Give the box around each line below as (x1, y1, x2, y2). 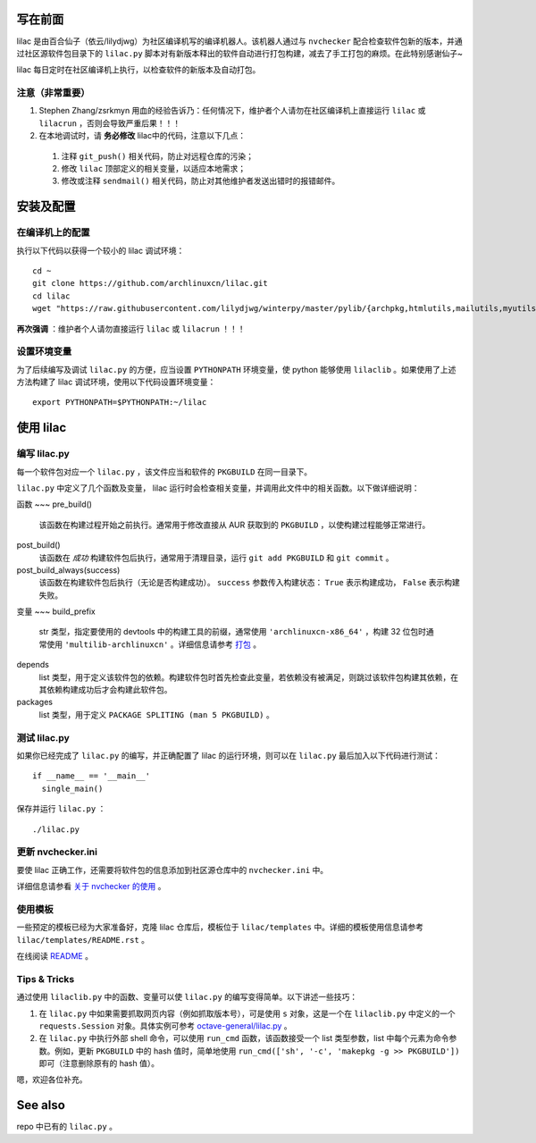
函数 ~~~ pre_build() (16, 499, 93, 509)
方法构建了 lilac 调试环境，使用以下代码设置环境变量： (16, 376, 216, 388)
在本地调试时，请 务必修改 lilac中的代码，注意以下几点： (38, 130, 246, 141)
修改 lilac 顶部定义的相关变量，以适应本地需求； (61, 164, 247, 173)
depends (16, 660, 49, 670)
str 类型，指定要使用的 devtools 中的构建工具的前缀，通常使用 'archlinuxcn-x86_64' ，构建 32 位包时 (38, 626, 427, 637)
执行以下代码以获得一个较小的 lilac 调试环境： (16, 245, 185, 256)
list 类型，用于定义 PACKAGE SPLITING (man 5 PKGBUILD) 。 (38, 709, 274, 719)
